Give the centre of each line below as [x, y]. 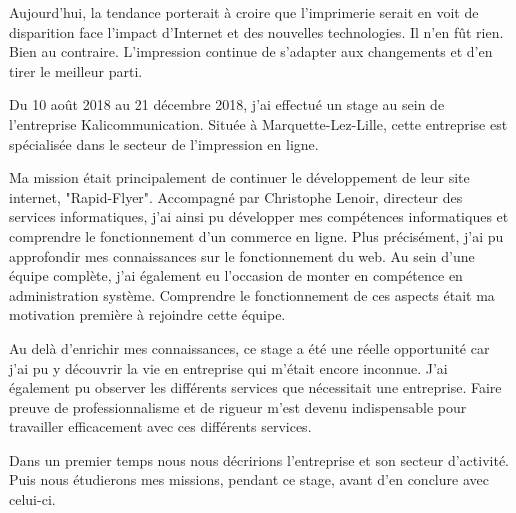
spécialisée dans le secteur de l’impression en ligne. [164, 143]
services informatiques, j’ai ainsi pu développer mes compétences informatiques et [259, 216]
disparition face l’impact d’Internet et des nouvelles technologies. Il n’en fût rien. [256, 31]
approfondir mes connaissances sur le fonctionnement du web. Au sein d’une [242, 255]
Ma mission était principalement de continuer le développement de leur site [239, 177]
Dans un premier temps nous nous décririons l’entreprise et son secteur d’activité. [259, 459]
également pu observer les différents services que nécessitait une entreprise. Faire [255, 387]
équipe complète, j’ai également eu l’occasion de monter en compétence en [236, 275]
